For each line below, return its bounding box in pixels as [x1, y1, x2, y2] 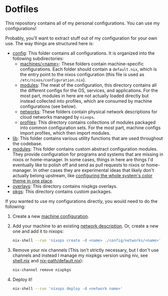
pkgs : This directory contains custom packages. [12, 188, 112, 194]
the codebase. [12, 140, 43, 146]
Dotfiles [5, 4, 39, 15]
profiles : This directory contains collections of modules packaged [20, 119, 156, 125]
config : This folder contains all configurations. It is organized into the [12, 50, 155, 56]
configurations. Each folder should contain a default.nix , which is [20, 66, 157, 72]
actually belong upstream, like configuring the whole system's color [12, 172, 153, 178]
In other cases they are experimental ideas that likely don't [33, 167, 154, 173]
